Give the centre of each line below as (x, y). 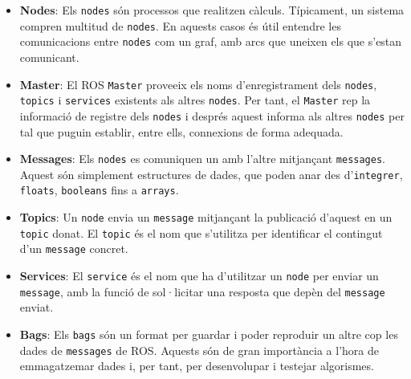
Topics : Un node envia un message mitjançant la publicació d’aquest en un (206, 217)
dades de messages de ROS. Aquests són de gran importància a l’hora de (199, 350)
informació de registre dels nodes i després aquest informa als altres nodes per (212, 115)
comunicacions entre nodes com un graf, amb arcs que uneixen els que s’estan (211, 41)
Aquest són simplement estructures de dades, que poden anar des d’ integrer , (211, 174)
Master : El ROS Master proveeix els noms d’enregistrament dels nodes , (198, 84)
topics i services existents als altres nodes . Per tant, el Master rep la (195, 100)
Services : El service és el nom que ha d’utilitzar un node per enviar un (199, 276)
